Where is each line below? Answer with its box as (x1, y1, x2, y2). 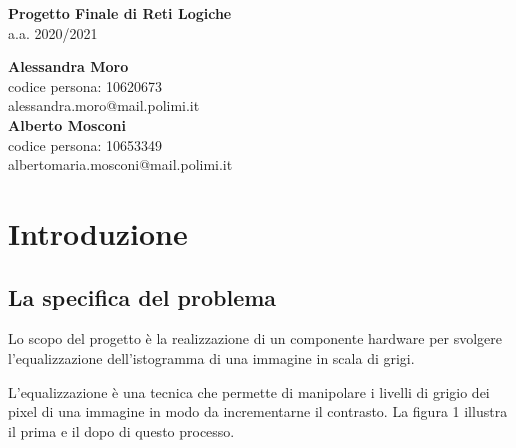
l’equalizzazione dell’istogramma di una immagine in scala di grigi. (8, 347, 415, 368)
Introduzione (8, 212, 188, 253)
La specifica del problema (8, 281, 277, 312)
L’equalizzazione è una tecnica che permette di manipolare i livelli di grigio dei (8, 381, 490, 402)
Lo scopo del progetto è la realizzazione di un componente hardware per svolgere (8, 328, 503, 349)
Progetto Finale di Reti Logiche (8, 3, 232, 23)
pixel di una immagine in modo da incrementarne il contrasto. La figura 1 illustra (8, 401, 508, 422)
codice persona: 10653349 (8, 134, 163, 155)
